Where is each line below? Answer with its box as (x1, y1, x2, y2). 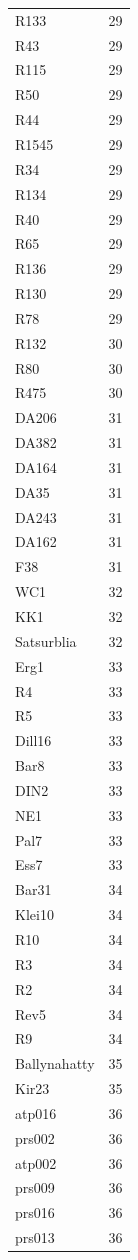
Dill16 (15, 730, 52, 751)
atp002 (15, 1152, 57, 1173)
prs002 (15, 1127, 55, 1148)
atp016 (15, 1102, 57, 1123)
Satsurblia (15, 630, 77, 651)
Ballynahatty (15, 1053, 95, 1074)
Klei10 (15, 904, 54, 925)
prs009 (15, 1177, 55, 1198)
